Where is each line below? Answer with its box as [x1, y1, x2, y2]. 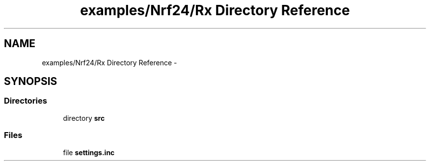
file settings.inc [63, 148, 115, 157]
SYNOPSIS [4, 75, 57, 88]
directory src [63, 113, 105, 122]
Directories [4, 96, 47, 106]
